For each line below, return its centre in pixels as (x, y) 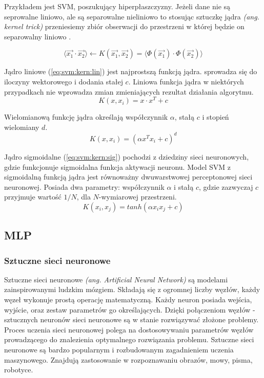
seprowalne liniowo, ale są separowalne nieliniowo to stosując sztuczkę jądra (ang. (132, 16)
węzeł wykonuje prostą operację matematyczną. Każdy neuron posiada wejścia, (128, 299)
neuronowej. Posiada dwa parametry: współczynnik (84, 186)
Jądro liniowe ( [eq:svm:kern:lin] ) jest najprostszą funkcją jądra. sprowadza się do (131, 71)
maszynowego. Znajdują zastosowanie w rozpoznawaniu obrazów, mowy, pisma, (128, 359)
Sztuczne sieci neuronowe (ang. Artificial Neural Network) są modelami (116, 279)
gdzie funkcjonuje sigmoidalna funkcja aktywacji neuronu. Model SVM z (117, 166)
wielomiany (22, 127)
